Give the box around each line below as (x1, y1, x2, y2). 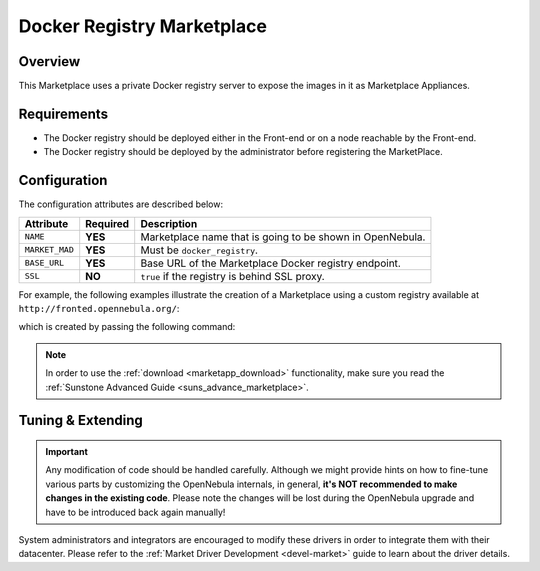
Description (140, 216, 198, 230)
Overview (18, 53, 81, 70)
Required (85, 216, 130, 230)
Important (45, 446, 89, 458)
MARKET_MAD (24, 245, 75, 255)
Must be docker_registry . (140, 243, 259, 257)
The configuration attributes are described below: (18, 198, 224, 210)
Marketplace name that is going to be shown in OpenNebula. (140, 230, 426, 244)
